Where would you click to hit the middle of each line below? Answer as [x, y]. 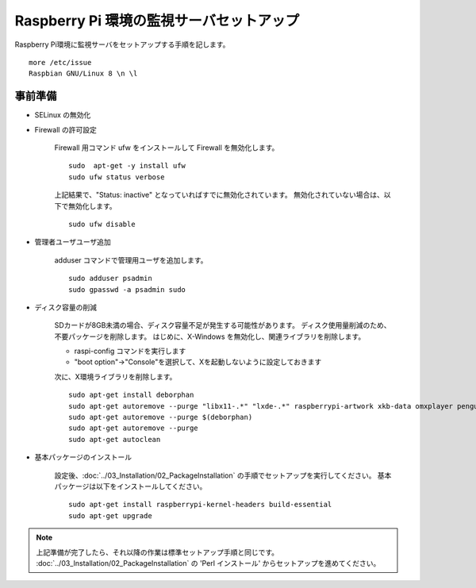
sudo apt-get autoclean [115, 439]
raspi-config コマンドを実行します [130, 351]
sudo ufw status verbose [117, 177]
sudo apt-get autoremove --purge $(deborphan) [161, 417]
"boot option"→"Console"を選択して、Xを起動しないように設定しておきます [198, 362]
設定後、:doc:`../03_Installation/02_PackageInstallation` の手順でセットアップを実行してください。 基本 [223, 475]
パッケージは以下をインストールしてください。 [131, 486]
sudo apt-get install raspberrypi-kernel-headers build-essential [200, 505]
